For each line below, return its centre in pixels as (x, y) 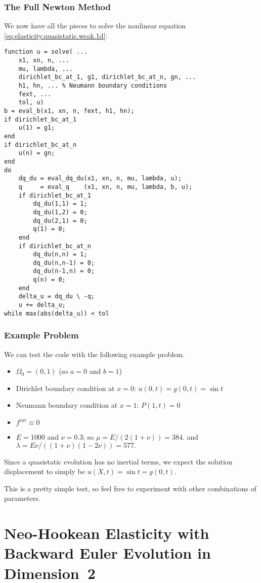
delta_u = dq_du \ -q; (56, 297)
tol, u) (31, 103)
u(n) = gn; (37, 153)
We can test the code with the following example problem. (95, 354)
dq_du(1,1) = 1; (60, 204)
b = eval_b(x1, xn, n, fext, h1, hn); (69, 111)
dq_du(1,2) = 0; (60, 212)
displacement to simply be (45, 471)
